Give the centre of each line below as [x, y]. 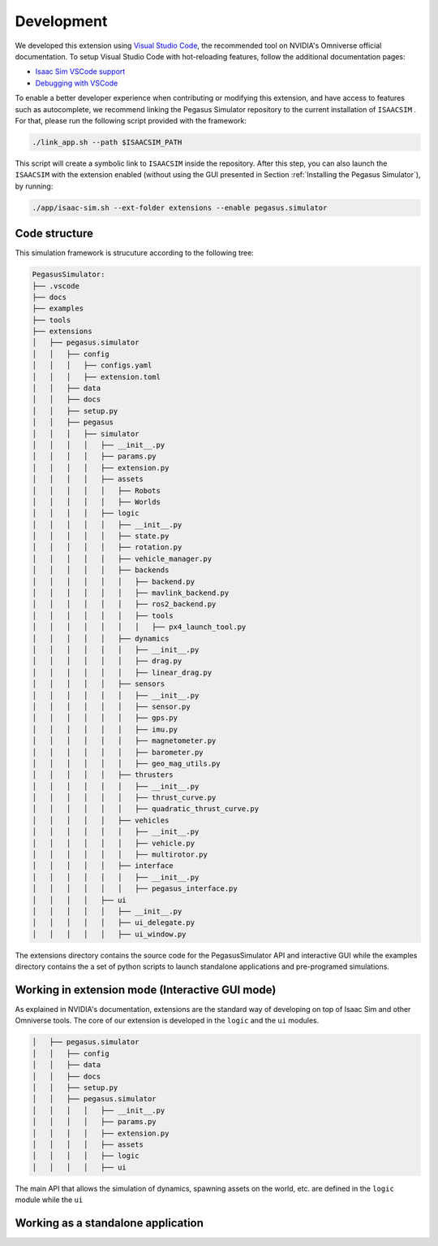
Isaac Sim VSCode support [80, 72]
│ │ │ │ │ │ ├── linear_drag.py [122, 672]
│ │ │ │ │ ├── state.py [101, 536]
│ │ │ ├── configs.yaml [92, 365]
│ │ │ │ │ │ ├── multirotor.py [120, 855]
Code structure [54, 234]
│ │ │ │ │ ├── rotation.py [107, 547]
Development [61, 21]
